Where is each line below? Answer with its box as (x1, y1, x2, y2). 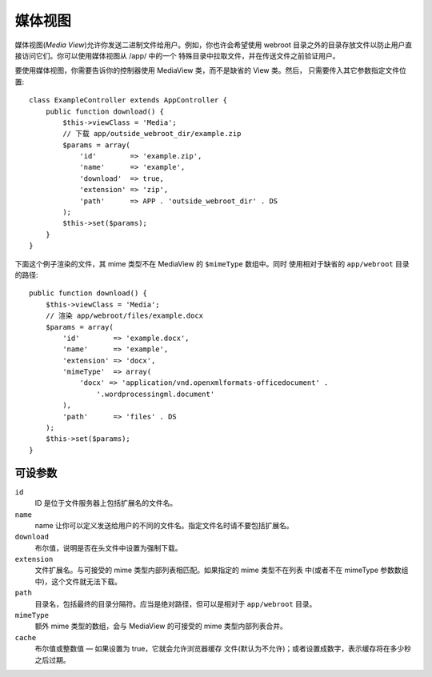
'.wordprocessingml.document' (96, 389, 215, 399)
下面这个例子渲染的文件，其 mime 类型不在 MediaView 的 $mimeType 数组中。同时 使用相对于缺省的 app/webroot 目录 (14, 258, 410, 268)
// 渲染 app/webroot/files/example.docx (45, 311, 204, 320)
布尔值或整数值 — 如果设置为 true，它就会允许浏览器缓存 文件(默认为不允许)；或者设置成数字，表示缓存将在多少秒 (34, 644, 412, 654)
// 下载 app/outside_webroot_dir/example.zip (62, 129, 242, 138)
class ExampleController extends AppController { (29, 96, 228, 105)
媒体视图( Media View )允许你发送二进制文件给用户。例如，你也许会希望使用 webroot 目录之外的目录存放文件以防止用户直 (14, 40, 412, 50)
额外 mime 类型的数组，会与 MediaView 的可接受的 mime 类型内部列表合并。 (34, 621, 288, 631)
